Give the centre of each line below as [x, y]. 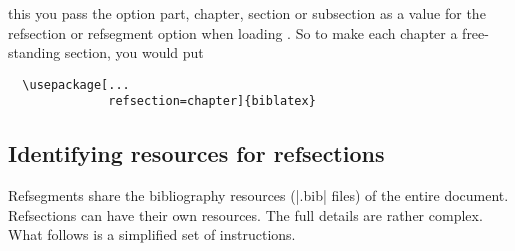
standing [34, 52]
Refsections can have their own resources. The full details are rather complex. [245, 214]
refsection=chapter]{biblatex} [212, 101]
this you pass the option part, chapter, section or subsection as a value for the [247, 13]
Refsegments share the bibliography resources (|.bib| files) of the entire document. [258, 195]
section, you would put [134, 52]
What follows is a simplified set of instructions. [152, 234]
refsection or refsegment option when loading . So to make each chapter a [233, 32]
